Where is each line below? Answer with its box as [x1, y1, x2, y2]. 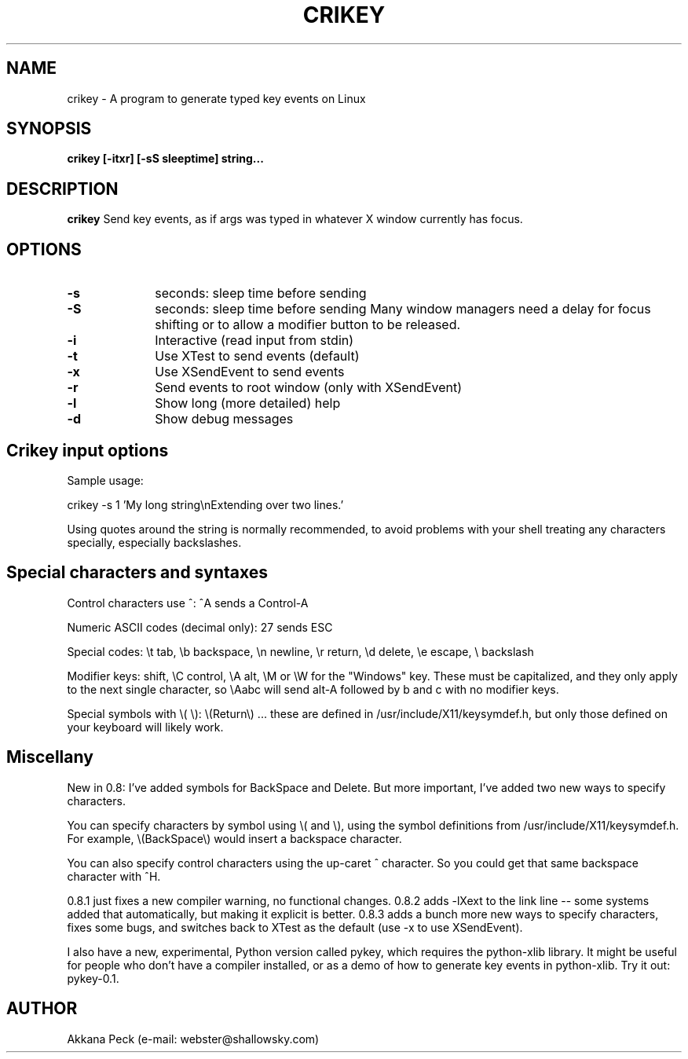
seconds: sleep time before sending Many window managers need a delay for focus [155, 301, 651, 317]
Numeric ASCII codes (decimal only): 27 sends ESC [67, 620, 333, 634]
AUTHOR [6, 999, 78, 1019]
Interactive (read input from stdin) [155, 332, 354, 349]
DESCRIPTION [6, 178, 119, 199]
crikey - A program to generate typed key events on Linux [67, 91, 366, 105]
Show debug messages [155, 411, 294, 427]
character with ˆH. [67, 869, 161, 883]
